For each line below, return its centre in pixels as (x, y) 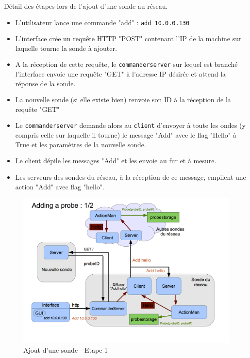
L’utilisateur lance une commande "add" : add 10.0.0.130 (102, 22)
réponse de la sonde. (45, 83)
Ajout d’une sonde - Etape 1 (66, 350)
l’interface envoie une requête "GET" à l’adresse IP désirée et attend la (121, 74)
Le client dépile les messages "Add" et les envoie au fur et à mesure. (116, 161)
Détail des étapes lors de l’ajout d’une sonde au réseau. (86, 6)
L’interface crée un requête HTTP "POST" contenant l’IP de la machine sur (128, 39)
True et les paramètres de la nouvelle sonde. (81, 144)
